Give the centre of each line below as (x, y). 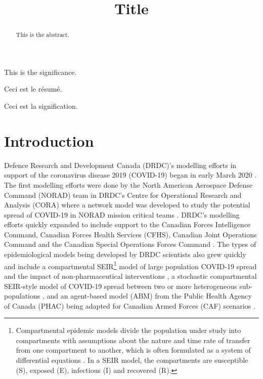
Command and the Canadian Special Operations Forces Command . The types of (130, 244)
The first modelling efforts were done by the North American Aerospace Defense (128, 184)
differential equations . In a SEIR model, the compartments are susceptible (132, 360)
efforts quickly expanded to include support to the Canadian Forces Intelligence (127, 224)
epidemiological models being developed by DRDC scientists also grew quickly (125, 254)
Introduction (49, 140)
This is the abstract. (43, 35)
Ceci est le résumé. (33, 89)
